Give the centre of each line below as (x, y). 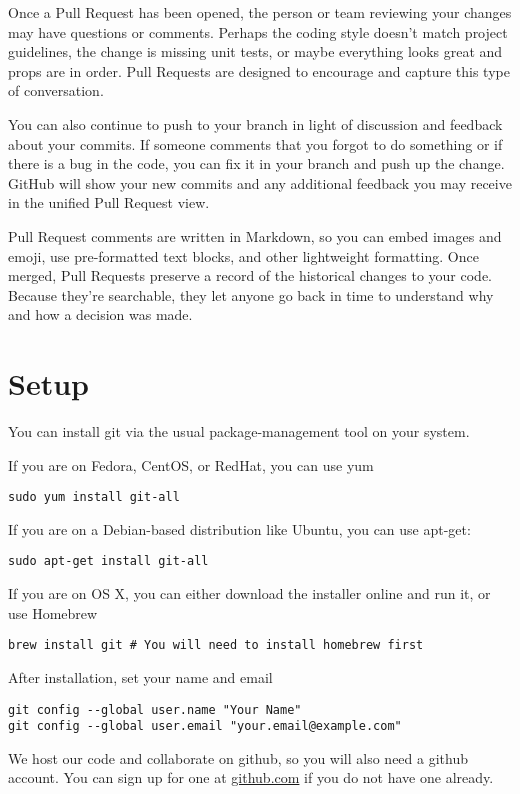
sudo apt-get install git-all (108, 561)
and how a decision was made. (100, 314)
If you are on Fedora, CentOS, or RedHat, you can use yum (191, 464)
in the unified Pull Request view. (109, 202)
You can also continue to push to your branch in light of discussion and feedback (255, 123)
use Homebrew (53, 612)
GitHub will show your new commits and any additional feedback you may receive (260, 182)
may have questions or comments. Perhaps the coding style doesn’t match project (258, 31)
